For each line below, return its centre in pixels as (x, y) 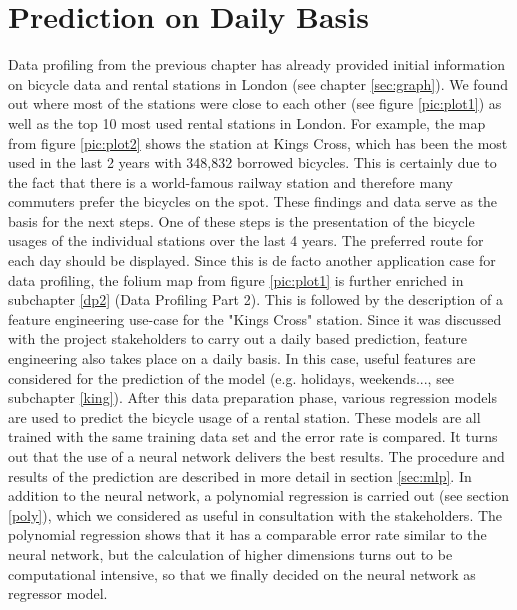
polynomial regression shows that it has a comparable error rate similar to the (247, 534)
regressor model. (58, 593)
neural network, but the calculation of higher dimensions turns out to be (230, 553)
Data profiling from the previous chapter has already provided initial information (256, 64)
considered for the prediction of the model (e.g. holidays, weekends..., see (231, 377)
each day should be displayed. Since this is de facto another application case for (252, 260)
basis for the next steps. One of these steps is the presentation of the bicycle (241, 220)
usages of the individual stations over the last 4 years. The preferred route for (246, 240)
